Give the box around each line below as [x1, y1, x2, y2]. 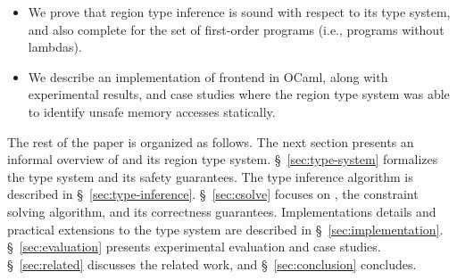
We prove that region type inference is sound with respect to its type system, [28, 3, 451, 21]
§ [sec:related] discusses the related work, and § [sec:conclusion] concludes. [7, 254, 417, 273]
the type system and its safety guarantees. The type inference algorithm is [7, 167, 413, 185]
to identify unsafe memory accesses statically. [28, 102, 276, 120]
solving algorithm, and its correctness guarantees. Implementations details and [7, 202, 436, 220]
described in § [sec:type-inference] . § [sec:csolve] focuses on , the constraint [7, 185, 419, 203]
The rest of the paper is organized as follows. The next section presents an [7, 132, 414, 151]
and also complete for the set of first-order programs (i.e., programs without [28, 20, 445, 38]
